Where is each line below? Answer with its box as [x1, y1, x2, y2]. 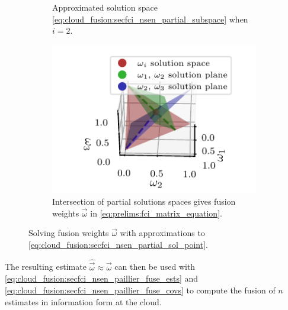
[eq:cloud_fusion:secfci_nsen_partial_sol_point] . [28, 238, 208, 250]
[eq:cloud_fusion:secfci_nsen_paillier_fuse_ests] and [5, 272, 199, 285]
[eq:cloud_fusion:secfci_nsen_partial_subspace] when [52, 12, 248, 25]
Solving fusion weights [28, 227, 109, 239]
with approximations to [120, 227, 205, 239]
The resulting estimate [5, 260, 87, 273]
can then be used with [114, 260, 196, 273]
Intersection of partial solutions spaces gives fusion [52, 195, 236, 207]
